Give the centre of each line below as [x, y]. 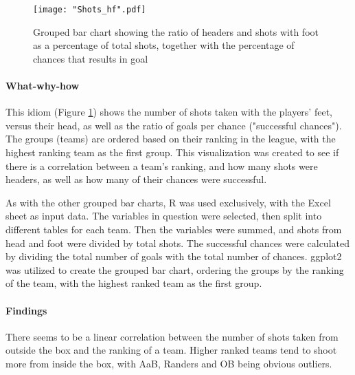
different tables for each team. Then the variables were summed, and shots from [174, 229]
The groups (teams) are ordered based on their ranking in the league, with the [171, 139]
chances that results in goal [91, 58]
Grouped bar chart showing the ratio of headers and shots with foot [176, 31]
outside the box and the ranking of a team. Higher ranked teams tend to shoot [171, 350]
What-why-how [43, 86]
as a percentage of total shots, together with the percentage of [164, 45]
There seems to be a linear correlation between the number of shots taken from [172, 336]
